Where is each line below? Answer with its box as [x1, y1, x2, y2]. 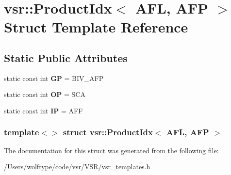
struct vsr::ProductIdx [63, 126, 153, 138]
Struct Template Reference [4, 17, 188, 37]
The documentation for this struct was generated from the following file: [4, 145, 219, 155]
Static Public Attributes [4, 50, 128, 65]
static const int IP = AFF [4, 105, 83, 115]
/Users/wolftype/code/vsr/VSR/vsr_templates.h [4, 161, 150, 172]
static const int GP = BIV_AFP [4, 73, 104, 83]
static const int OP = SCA [4, 89, 85, 99]
